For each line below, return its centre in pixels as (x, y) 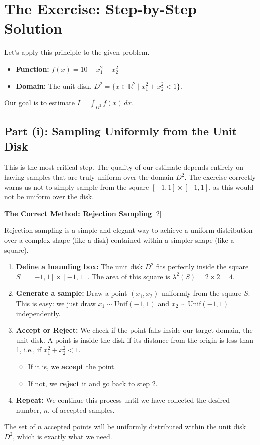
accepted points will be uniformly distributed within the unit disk (145, 427)
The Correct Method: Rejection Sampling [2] (83, 213)
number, (29, 410)
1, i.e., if (28, 349)
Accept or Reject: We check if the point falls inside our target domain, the (134, 330)
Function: (32, 68)
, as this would (231, 186)
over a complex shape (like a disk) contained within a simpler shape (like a (119, 240)
